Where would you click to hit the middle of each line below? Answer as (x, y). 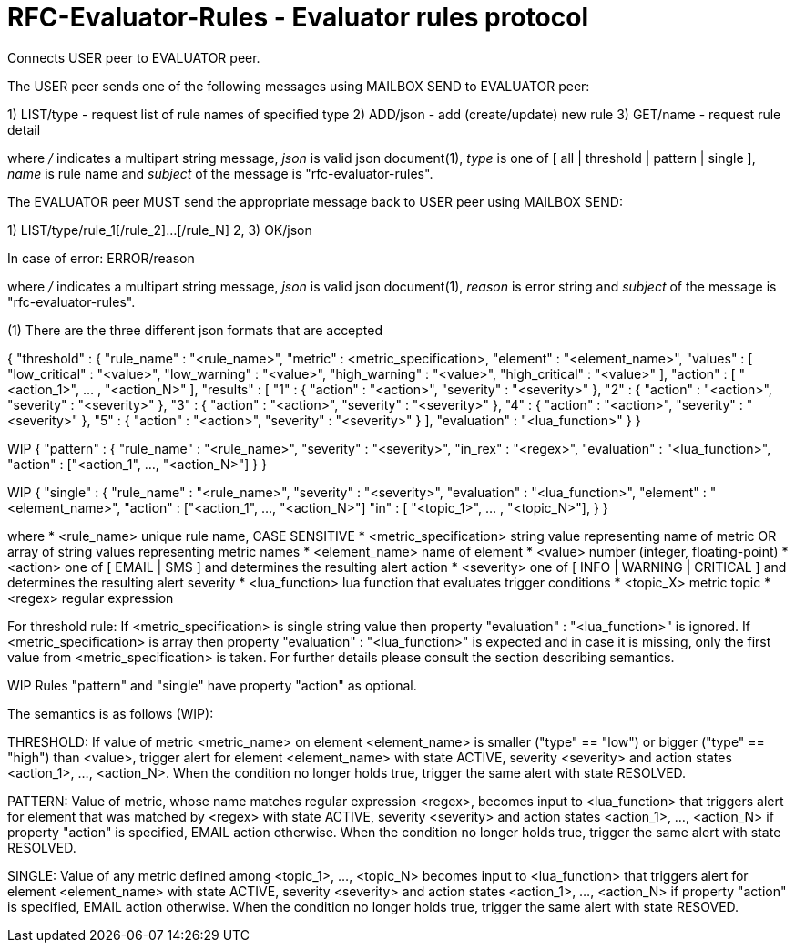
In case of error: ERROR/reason (101, 258)
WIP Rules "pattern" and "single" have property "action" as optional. (212, 685)
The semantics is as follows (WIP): (111, 713)
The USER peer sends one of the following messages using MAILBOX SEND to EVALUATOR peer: (299, 86)
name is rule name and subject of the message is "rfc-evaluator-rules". (220, 173)
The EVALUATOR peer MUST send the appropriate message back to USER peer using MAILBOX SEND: (315, 201)
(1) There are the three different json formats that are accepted (195, 330)
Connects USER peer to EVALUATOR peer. (134, 57)
